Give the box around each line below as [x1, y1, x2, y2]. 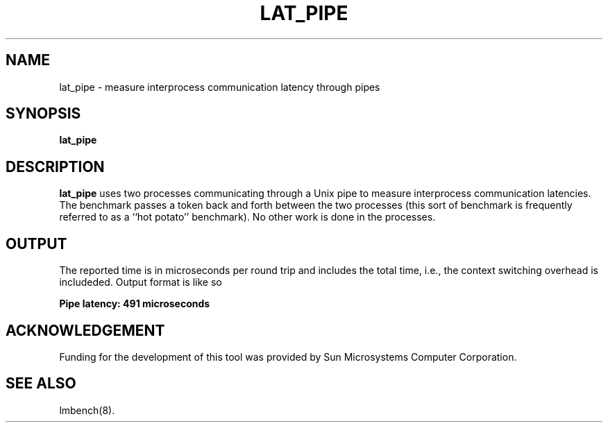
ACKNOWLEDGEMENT [6, 321, 165, 339]
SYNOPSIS [6, 105, 81, 123]
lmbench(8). [59, 404, 115, 416]
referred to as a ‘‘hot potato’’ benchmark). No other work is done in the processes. [59, 211, 436, 223]
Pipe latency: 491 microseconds [59, 298, 210, 310]
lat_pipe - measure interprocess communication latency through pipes [59, 80, 380, 93]
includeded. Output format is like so [59, 276, 222, 289]
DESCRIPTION [6, 157, 105, 176]
